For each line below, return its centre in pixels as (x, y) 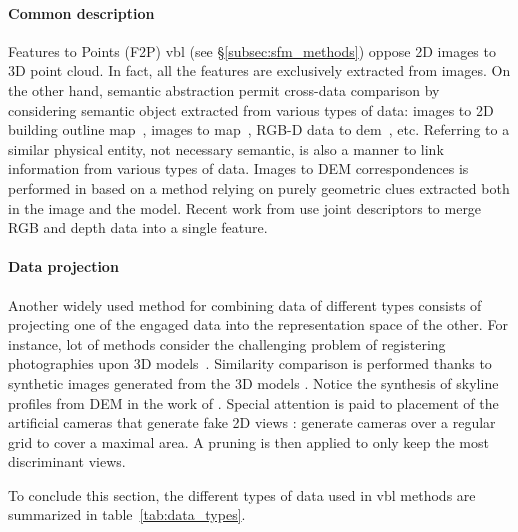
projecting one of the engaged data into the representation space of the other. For (258, 324)
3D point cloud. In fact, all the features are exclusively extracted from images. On (259, 70)
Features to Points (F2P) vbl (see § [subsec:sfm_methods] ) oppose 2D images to (252, 50)
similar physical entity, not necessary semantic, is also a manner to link (226, 148)
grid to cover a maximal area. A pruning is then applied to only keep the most (248, 441)
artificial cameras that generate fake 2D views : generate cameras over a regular (252, 422)
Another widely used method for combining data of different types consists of (245, 304)
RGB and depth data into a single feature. (138, 227)
